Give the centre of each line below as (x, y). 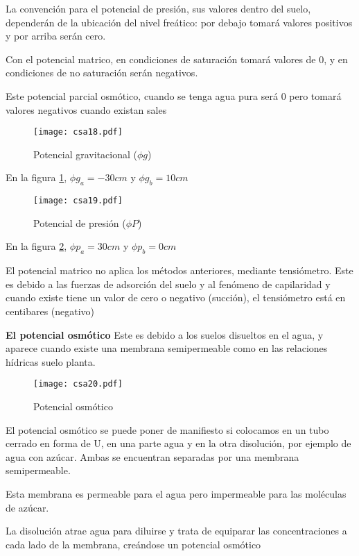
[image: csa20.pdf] (78, 384)
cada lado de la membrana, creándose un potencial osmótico (133, 544)
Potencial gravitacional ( (85, 154)
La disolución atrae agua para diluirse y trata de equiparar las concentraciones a (176, 531)
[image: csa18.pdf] (78, 132)
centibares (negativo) (50, 311)
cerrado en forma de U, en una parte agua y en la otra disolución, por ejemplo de (178, 443)
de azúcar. (27, 507)
